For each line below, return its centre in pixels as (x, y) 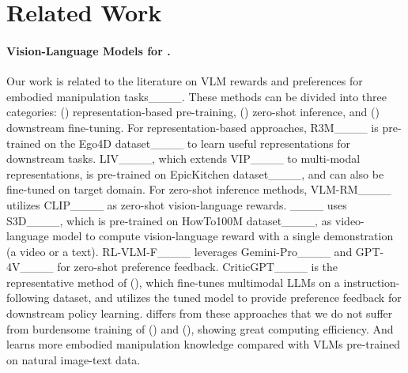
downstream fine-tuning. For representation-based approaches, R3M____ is (193, 127)
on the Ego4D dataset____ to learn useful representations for (197, 143)
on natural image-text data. (74, 359)
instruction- (372, 282)
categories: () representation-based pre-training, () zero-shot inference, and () (193, 112)
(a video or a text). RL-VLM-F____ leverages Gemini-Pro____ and (179, 251)
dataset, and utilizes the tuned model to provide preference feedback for (227, 298)
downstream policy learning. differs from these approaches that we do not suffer (200, 313)
